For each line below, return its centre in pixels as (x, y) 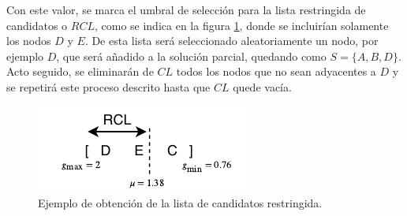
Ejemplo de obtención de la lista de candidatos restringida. (180, 203)
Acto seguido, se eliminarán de (80, 71)
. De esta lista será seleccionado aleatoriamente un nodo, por (232, 41)
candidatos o (37, 25)
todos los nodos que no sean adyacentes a (276, 71)
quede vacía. (262, 86)
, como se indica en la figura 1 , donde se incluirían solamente (241, 25)
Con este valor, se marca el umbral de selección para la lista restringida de (186, 9)
